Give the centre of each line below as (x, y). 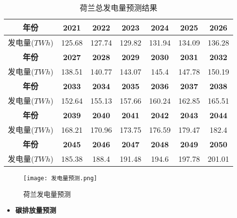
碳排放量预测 (36, 210)
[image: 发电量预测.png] (60, 178)
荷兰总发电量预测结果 (118, 8)
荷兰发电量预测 (47, 194)
